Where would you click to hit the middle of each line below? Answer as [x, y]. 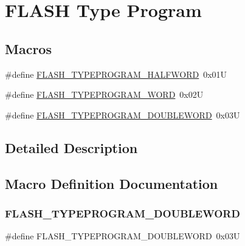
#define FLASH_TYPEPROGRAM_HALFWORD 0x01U [116, 74]
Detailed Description [71, 147]
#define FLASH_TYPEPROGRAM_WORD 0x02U [104, 94]
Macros [28, 48]
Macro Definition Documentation [112, 183]
